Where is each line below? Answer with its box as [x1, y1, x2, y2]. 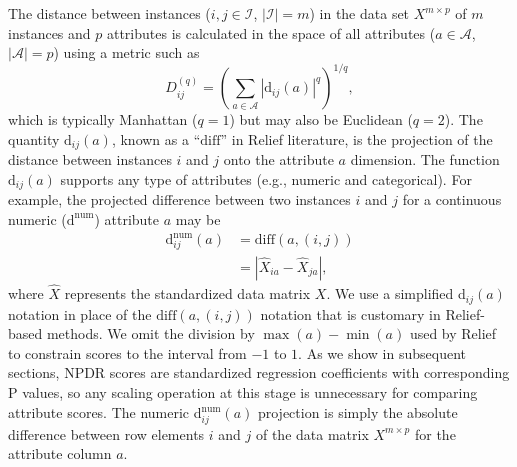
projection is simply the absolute [257, 401, 458, 422]
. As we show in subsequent [298, 342, 466, 363]
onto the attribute [223, 149, 334, 170]
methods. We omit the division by [46, 323, 255, 344]
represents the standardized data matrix [64, 283, 311, 304]
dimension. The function [350, 149, 500, 170]
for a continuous [402, 189, 502, 210]
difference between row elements [8, 423, 205, 444]
